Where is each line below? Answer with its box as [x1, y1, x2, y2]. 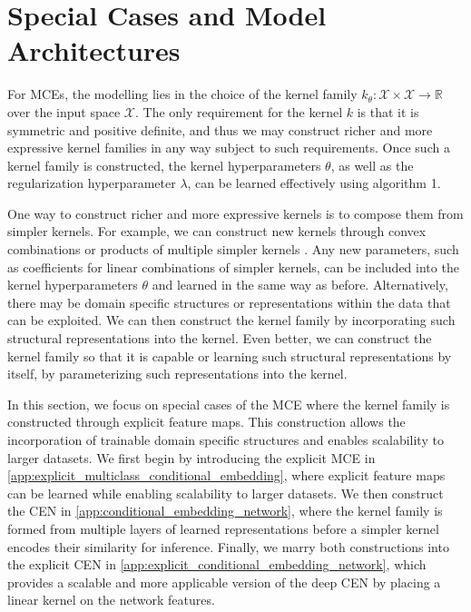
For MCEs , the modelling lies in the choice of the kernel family [7, 84, 358, 104]
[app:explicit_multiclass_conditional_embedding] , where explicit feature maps [7, 466, 446, 485]
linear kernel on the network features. [7, 590, 215, 609]
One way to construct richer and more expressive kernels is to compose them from [7, 203, 464, 222]
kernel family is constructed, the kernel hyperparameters [7, 155, 321, 174]
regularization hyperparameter [7, 173, 176, 192]
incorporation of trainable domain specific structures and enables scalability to [7, 430, 444, 449]
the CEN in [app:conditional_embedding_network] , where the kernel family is [7, 501, 443, 520]
